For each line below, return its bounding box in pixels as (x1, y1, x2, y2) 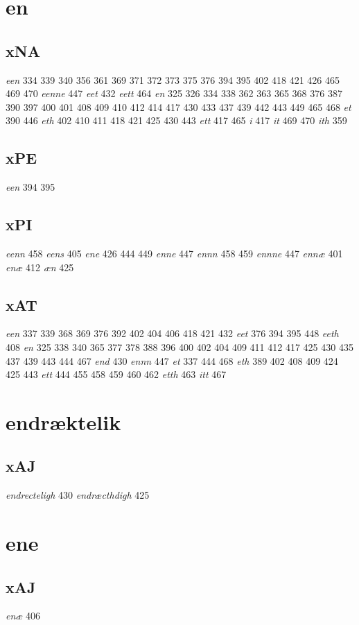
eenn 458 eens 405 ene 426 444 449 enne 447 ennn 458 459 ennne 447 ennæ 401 (6, 246, 343, 260)
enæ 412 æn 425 (6, 259, 74, 274)
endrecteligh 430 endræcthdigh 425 (6, 488, 150, 502)
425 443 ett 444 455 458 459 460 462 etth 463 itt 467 (6, 367, 227, 382)
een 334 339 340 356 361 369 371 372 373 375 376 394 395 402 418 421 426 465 (6, 72, 340, 87)
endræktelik (6, 407, 121, 436)
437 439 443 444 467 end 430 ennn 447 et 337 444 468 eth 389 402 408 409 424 (6, 353, 338, 368)
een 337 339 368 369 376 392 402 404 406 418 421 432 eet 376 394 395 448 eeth (6, 326, 339, 341)
